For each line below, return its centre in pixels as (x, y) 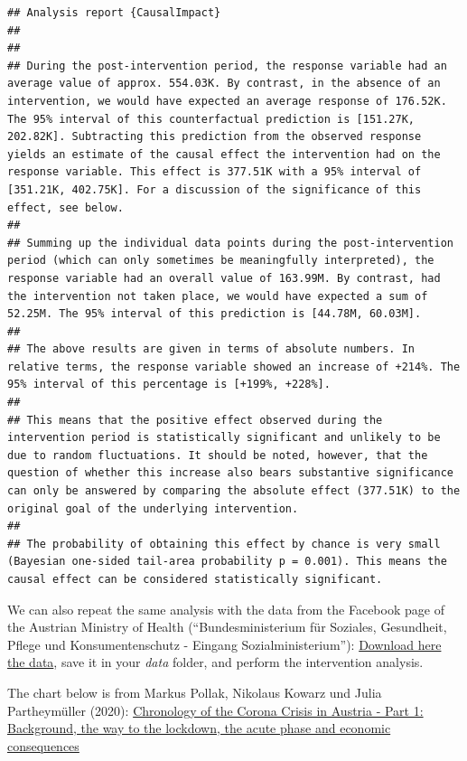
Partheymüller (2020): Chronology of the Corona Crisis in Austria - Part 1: (215, 710)
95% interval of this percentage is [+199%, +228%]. (169, 385)
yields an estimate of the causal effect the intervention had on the (224, 154)
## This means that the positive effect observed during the (195, 420)
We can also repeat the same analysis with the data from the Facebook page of (226, 609)
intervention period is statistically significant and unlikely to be (224, 438)
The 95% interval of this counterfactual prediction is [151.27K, (211, 119)
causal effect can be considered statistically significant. (195, 579)
